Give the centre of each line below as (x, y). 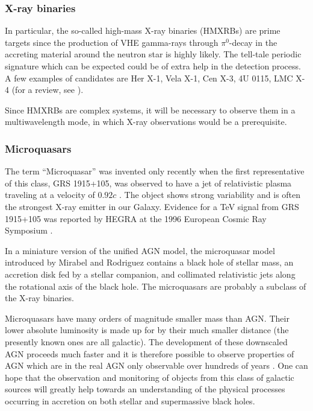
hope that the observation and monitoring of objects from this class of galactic (150, 377)
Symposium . (29, 230)
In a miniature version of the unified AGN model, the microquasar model (140, 250)
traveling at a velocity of (50, 195)
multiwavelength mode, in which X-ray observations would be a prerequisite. (146, 122)
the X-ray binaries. (39, 298)
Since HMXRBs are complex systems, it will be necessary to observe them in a (150, 110)
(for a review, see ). (48, 90)
